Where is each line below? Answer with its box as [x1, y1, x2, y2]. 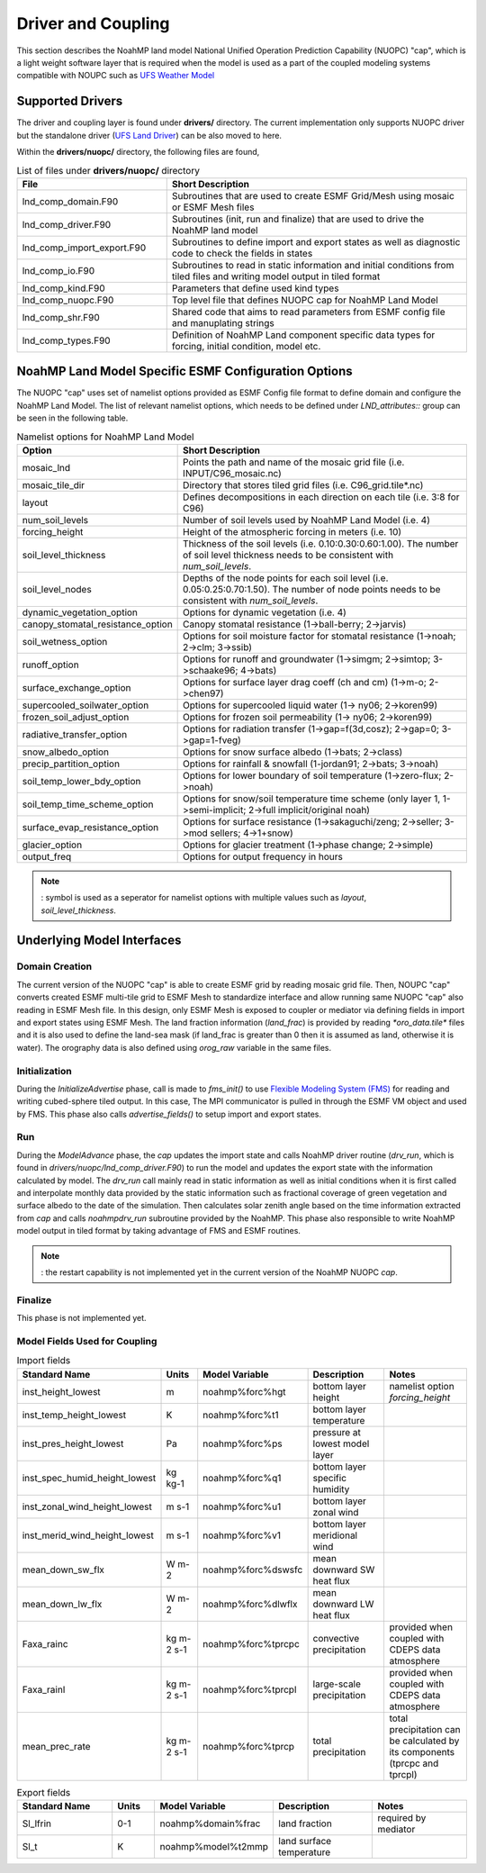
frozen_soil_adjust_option [22, 710, 130, 723]
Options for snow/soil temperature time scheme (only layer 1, [183, 792, 441, 805]
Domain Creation [16, 960, 93, 973]
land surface [278, 1834, 332, 1847]
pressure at [312, 1425, 362, 1438]
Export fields [16, 1786, 71, 1798]
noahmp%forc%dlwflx [202, 1597, 298, 1610]
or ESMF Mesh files [171, 201, 255, 213]
